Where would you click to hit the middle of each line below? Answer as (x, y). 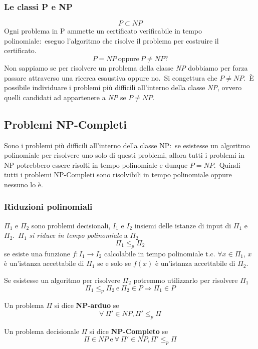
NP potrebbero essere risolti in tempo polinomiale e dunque (96, 164)
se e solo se (114, 263)
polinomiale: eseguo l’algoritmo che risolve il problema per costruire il (111, 40)
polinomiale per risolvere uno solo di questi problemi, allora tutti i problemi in (124, 155)
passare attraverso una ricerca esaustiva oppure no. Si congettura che (111, 77)
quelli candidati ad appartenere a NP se (65, 97)
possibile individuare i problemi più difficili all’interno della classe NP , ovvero (123, 87)
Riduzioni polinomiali (48, 207)
